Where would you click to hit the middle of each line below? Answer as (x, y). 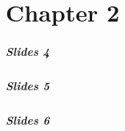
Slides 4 (28, 51)
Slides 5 (28, 85)
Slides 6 (28, 119)
